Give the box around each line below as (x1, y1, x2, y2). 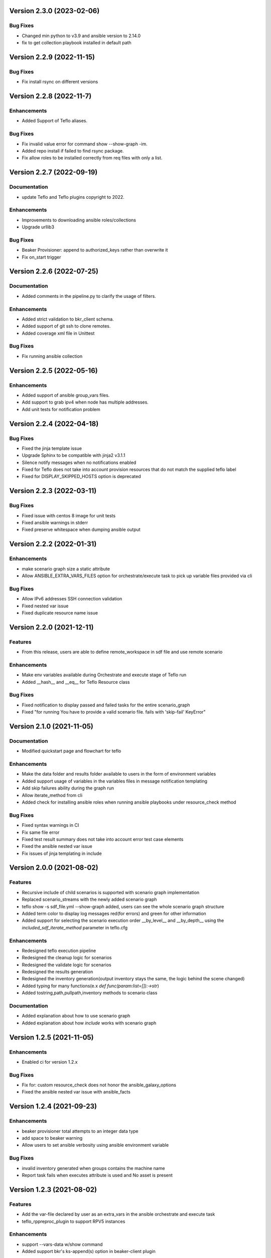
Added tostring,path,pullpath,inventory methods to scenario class (22, 990, 158, 996)
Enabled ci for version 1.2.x (22, 1059, 78, 1065)
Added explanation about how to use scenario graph (22, 1013, 130, 1019)
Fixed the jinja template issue (22, 445, 82, 451)
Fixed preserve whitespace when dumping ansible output (22, 526, 141, 533)
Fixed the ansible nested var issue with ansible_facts (22, 1089, 130, 1095)
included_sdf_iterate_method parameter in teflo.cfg (22, 924, 128, 930)
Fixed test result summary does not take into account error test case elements (22, 836, 184, 842)
